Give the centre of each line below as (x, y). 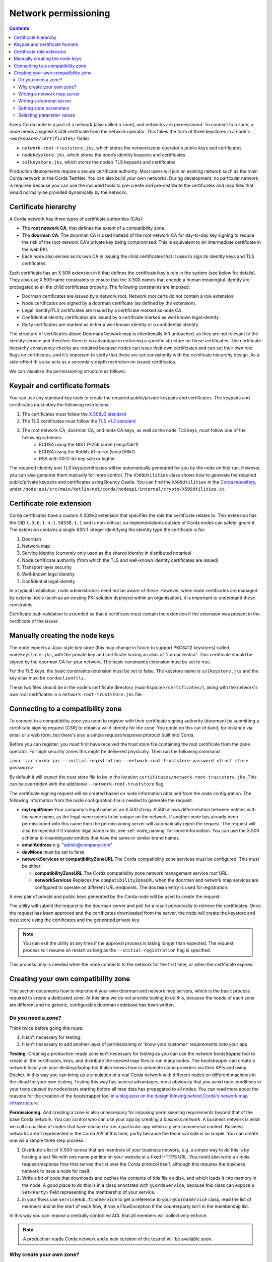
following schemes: (42, 437)
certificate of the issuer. (34, 621)
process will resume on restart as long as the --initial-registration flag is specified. (117, 950)
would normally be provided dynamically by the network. (68, 192)
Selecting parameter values (47, 115)
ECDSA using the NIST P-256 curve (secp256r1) (89, 445)
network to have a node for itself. (56, 1171)
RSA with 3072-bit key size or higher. (78, 458)
